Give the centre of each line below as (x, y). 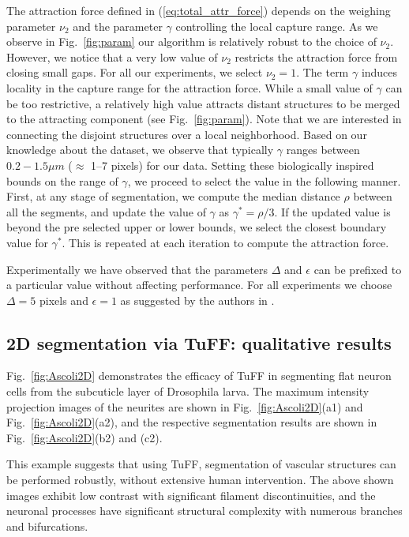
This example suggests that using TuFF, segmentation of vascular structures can (201, 464)
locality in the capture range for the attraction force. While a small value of (189, 87)
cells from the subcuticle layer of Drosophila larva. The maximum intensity (188, 391)
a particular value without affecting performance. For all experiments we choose (199, 285)
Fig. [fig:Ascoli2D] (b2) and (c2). (84, 437)
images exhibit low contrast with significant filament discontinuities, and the (191, 495)
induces (379, 72)
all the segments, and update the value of (106, 211)
